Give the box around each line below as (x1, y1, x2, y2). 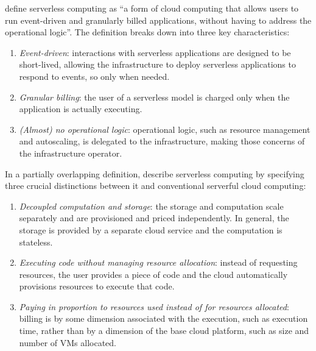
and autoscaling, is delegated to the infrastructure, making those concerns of (19, 135, 305, 147)
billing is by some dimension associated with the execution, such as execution (19, 312, 308, 325)
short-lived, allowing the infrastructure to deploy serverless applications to (19, 58, 296, 71)
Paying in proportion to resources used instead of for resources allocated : (19, 300, 289, 313)
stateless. (19, 235, 53, 248)
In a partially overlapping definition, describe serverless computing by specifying (5, 167, 304, 180)
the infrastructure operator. (19, 146, 122, 159)
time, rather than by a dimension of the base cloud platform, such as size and (19, 324, 309, 337)
